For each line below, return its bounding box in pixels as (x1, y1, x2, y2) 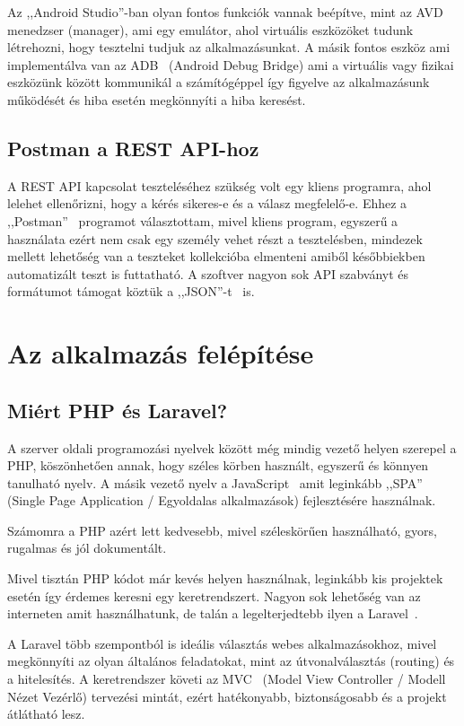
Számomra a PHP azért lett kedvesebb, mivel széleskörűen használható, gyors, (7, 520, 437, 539)
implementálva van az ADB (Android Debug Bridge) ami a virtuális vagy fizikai (7, 55, 454, 74)
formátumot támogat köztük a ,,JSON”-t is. (7, 282, 255, 301)
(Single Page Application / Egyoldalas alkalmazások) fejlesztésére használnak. (7, 491, 436, 510)
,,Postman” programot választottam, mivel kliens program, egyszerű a (7, 211, 398, 230)
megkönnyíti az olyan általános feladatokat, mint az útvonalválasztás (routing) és (7, 652, 455, 670)
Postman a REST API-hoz (7, 134, 259, 162)
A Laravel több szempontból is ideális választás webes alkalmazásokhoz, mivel (7, 634, 437, 652)
